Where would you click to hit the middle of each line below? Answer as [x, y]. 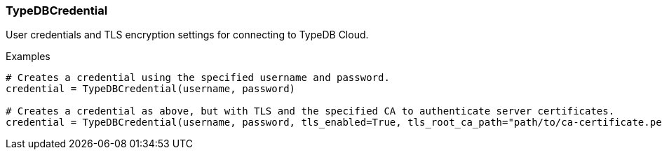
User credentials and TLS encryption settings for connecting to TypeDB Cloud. [187, 35]
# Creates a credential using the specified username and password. [198, 78]
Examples [28, 57]
